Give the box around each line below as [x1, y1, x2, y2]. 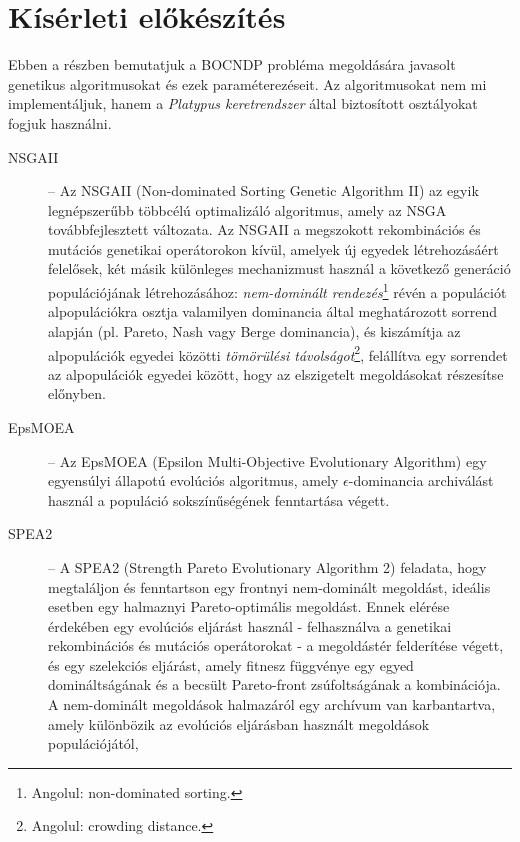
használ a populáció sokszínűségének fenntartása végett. [48, 489, 390, 510]
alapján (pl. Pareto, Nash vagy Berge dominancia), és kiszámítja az [48, 320, 461, 341]
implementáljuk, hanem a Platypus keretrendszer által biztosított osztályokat [8, 93, 478, 114]
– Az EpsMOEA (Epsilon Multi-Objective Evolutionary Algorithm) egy [48, 450, 487, 471]
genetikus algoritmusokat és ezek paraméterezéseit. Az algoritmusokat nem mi [8, 73, 487, 94]
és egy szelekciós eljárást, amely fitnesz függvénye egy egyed [48, 654, 414, 675]
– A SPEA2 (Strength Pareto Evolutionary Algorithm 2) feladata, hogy [48, 556, 487, 577]
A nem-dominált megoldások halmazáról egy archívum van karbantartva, [48, 694, 496, 715]
